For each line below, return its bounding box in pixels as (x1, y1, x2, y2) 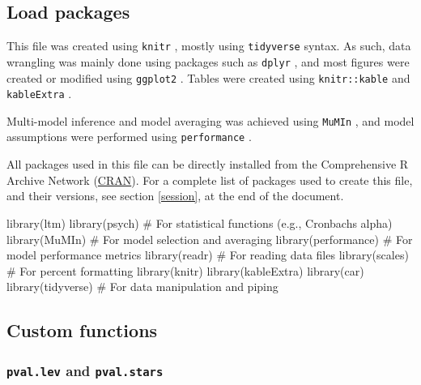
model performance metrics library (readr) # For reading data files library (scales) (6, 246, 409, 263)
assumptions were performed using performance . (6, 128, 252, 145)
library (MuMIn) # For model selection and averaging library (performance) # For (6, 230, 413, 247)
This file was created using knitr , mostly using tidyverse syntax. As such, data (6, 37, 411, 54)
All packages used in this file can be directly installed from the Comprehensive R (6, 156, 409, 173)
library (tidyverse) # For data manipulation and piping (6, 278, 279, 295)
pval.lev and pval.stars (6, 360, 164, 380)
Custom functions (6, 318, 158, 343)
